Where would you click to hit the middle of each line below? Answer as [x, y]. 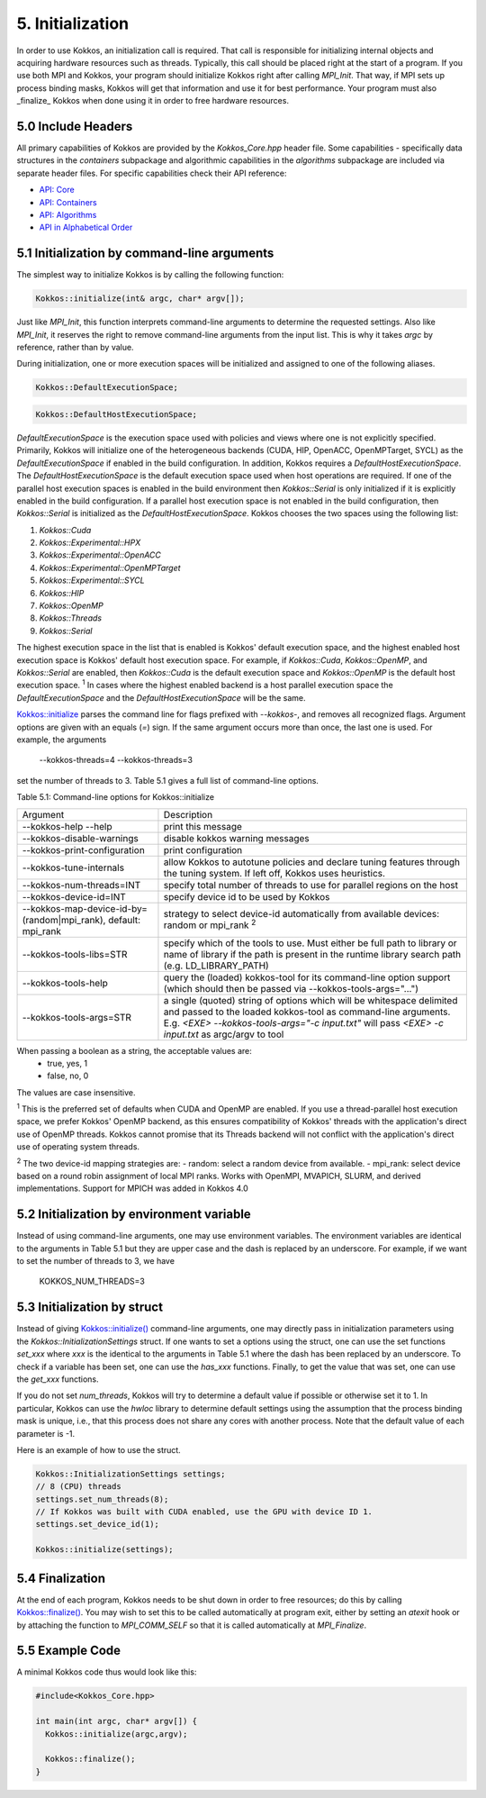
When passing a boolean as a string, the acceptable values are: [134, 1050]
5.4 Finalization [61, 1578]
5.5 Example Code [69, 1651]
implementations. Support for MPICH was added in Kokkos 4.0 [133, 1188]
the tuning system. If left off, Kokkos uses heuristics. [274, 873]
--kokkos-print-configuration [84, 849]
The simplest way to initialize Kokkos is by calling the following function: [150, 275]
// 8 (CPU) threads [78, 1487]
